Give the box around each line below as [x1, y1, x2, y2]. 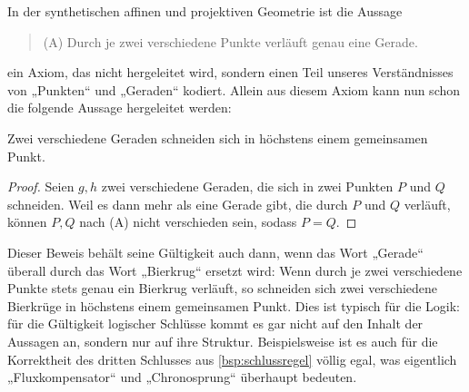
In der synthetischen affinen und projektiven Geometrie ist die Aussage [7, 2, 403, 20]
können [7, 212, 47, 231]
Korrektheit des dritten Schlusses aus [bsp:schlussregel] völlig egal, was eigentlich [7, 349, 457, 368]
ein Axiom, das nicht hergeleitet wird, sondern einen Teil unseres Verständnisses [7, 63, 454, 82]
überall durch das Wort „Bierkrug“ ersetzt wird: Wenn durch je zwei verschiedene [7, 260, 463, 279]
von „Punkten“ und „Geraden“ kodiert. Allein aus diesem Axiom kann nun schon [7, 80, 461, 99]
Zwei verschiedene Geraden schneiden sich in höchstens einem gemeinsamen [7, 128, 428, 147]
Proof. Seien [7, 177, 75, 196]
